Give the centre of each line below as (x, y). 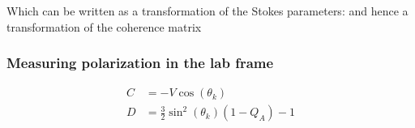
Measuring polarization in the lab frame (140, 63)
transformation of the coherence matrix (104, 26)
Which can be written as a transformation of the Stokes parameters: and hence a (207, 11)
